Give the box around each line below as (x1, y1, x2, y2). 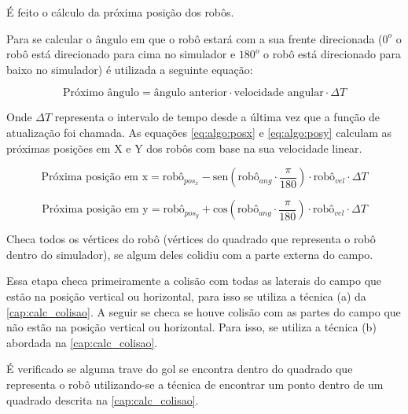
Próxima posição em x (41, 172, 149, 183)
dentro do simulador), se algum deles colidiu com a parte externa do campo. (6, 246, 373, 262)
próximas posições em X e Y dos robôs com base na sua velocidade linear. (6, 139, 362, 156)
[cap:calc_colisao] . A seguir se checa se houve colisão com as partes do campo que (6, 303, 401, 320)
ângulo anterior (153, 87, 228, 99)
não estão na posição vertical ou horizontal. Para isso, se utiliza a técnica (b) (6, 319, 377, 335)
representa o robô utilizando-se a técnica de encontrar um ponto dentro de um (6, 375, 384, 392)
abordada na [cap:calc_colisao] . (6, 334, 158, 350)
